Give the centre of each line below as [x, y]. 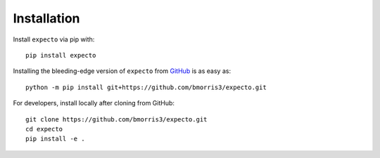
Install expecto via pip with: [54, 39]
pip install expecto [61, 55]
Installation [46, 18]
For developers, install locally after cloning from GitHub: [94, 103]
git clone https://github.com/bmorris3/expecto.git [116, 119]
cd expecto [44, 129]
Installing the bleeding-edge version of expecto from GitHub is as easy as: [122, 71]
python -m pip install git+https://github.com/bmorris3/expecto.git [146, 87]
